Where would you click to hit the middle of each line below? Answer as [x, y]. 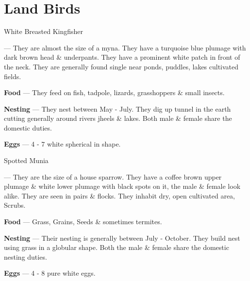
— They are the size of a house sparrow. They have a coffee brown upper [113, 176]
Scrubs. [15, 205]
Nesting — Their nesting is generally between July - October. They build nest [122, 238]
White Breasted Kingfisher [43, 31]
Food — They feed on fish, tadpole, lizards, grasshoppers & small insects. [114, 92]
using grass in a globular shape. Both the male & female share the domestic [117, 247]
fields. [13, 76]
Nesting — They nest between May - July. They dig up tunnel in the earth [117, 108]
